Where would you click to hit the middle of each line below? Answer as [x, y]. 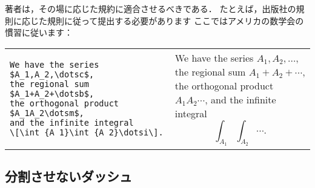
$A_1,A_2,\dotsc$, [52, 74]
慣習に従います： [39, 32]
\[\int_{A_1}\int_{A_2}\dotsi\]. [87, 132]
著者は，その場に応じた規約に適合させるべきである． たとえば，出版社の [151, 8]
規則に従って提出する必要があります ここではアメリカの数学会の [175, 20]
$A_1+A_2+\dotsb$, [52, 93]
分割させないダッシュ [68, 176]
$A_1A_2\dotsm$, [47, 113]
